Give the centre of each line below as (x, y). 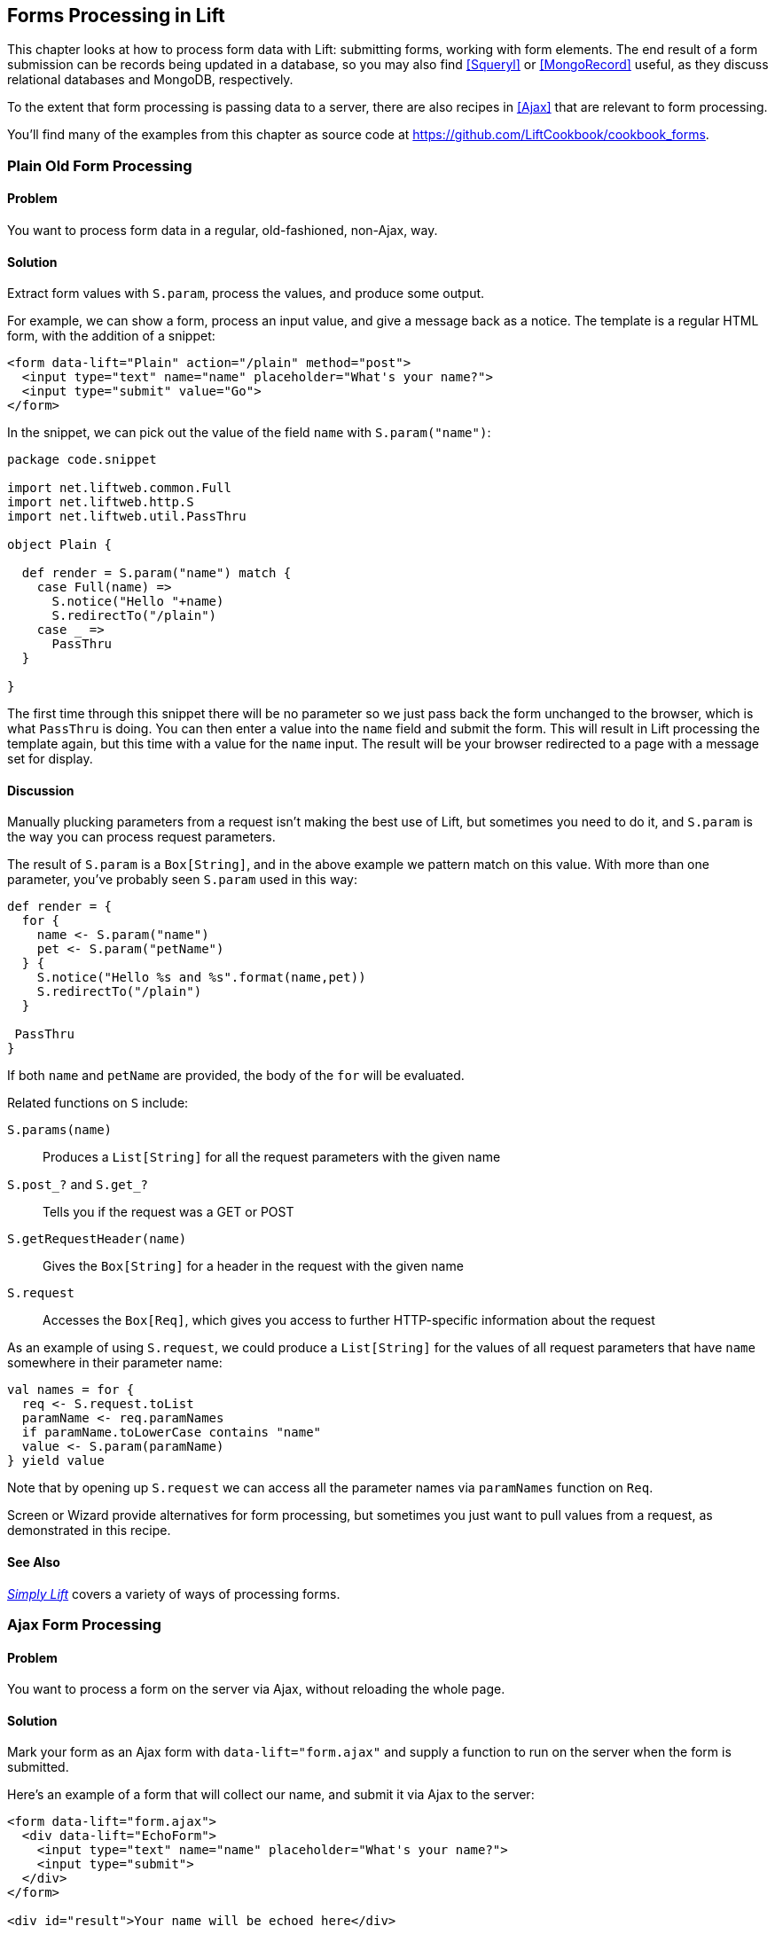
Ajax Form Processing (84, 1625)
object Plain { (60, 545)
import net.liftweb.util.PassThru (127, 517)
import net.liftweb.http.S (101, 502)
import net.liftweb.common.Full (119, 488)
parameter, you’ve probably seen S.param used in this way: (182, 880)
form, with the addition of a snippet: (111, 336)
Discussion (41, 790)
